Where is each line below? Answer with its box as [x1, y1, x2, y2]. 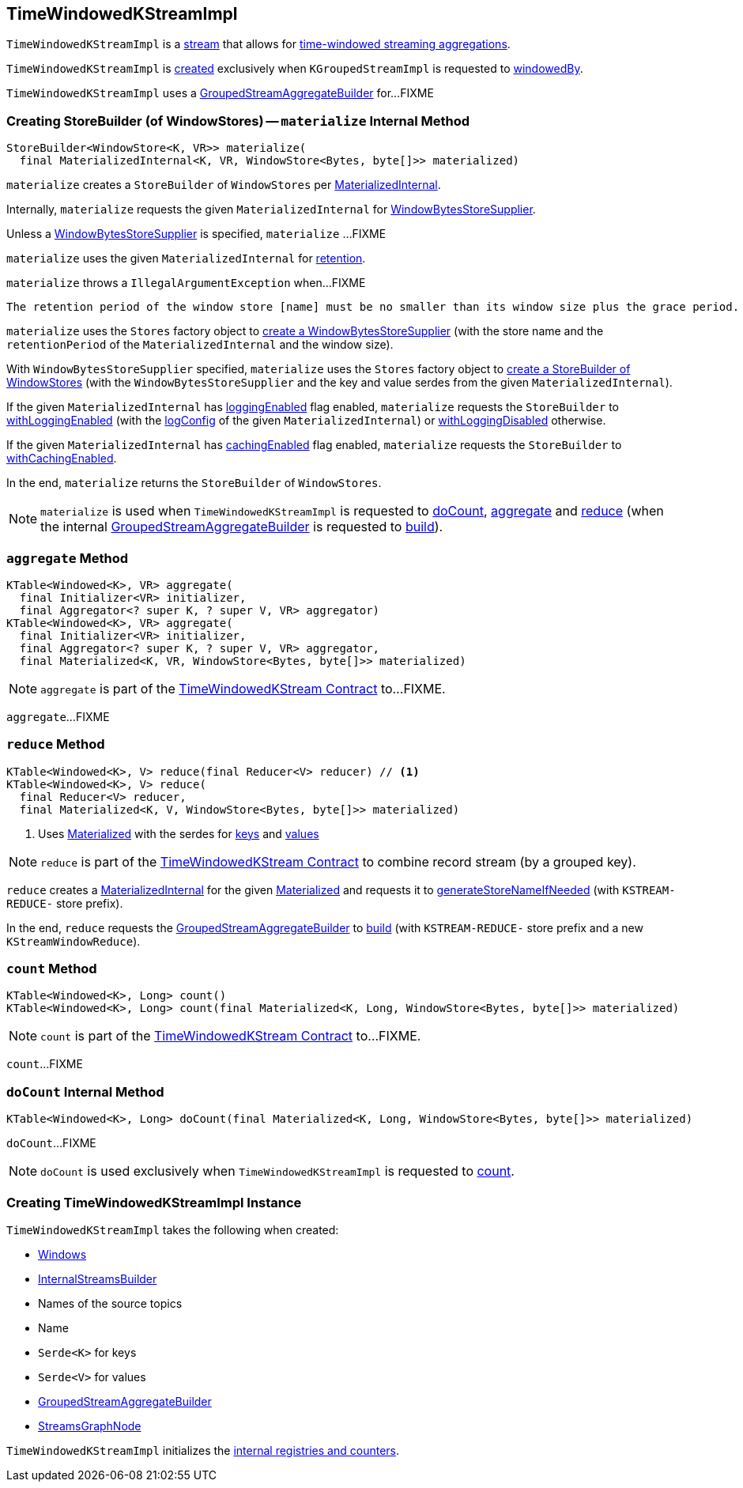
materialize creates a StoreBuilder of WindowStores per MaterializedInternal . [6, 178, 441, 192]
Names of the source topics [38, 1296, 183, 1310]
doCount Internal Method [6, 1083, 164, 1100]
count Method [6, 961, 97, 977]
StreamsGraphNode [38, 1418, 141, 1433]
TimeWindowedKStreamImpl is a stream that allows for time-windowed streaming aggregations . [6, 37, 511, 51]
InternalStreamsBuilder [38, 1271, 157, 1286]
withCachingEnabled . [6, 451, 117, 466]
